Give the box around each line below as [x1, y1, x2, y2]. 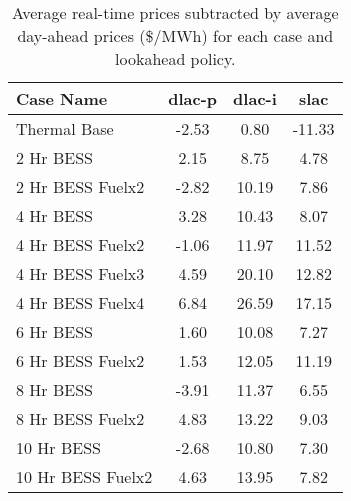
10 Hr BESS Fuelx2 [16, 465, 153, 488]
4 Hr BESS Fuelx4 [16, 291, 145, 314]
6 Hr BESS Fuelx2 [16, 349, 145, 372]
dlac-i [233, 87, 277, 110]
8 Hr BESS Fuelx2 [16, 407, 145, 430]
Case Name [16, 87, 108, 110]
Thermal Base [16, 117, 114, 140]
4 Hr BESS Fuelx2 [16, 233, 145, 256]
